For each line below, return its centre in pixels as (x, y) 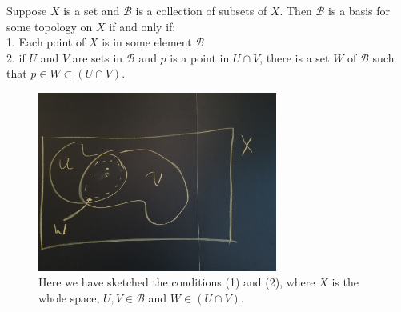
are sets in (98, 57)
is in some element (147, 42)
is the (345, 282)
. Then (296, 10)
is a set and (92, 10)
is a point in (200, 57)
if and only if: (142, 26)
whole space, (69, 297)
